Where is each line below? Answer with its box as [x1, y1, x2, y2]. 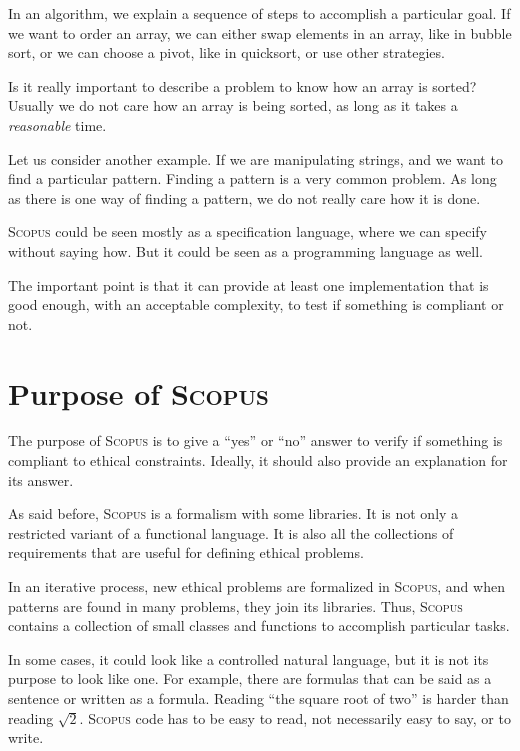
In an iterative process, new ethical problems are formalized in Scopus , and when [8, 576, 505, 596]
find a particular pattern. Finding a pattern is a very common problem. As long [8, 168, 497, 189]
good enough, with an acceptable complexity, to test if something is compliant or [8, 294, 504, 315]
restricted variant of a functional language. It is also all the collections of [8, 522, 454, 543]
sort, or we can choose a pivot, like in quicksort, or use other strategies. [8, 42, 445, 63]
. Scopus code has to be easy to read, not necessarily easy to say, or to [79, 707, 511, 728]
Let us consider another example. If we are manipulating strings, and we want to [8, 148, 503, 169]
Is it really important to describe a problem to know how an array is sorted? [8, 75, 477, 96]
